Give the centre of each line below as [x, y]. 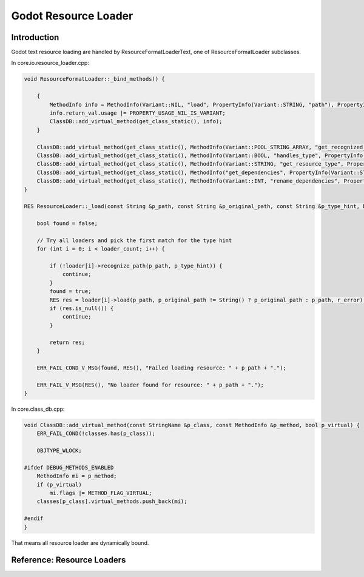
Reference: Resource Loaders [69, 560]
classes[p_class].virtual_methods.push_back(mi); [112, 501]
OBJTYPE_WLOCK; [59, 451]
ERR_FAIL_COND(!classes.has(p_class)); [96, 434]
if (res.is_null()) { [82, 308]
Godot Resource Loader [72, 16]
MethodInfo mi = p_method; [77, 476]
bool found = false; [67, 224]
